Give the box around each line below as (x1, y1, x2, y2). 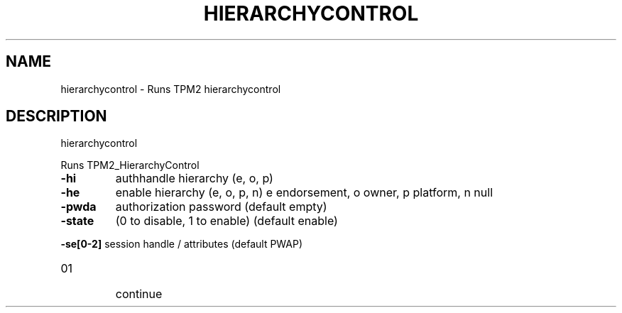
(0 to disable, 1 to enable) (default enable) (115, 214, 338, 229)
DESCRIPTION (6, 107, 107, 126)
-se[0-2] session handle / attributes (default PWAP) (60, 238, 303, 251)
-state (60, 214, 94, 229)
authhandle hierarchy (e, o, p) (115, 171, 273, 186)
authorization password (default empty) (115, 199, 327, 214)
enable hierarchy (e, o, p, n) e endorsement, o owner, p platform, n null (115, 185, 493, 200)
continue (115, 287, 163, 302)
